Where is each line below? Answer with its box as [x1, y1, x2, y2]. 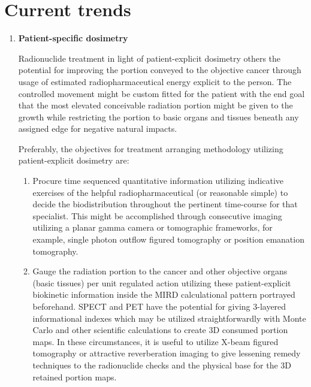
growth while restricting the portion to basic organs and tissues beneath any [18, 110, 299, 123]
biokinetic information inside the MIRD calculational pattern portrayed [32, 288, 295, 301]
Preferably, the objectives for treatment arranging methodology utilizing [18, 142, 283, 155]
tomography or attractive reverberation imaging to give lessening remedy [32, 347, 301, 359]
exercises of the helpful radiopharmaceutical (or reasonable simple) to [32, 186, 288, 198]
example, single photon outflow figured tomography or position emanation [32, 233, 304, 246]
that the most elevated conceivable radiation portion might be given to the [18, 99, 293, 111]
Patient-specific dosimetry [18, 32, 128, 44]
